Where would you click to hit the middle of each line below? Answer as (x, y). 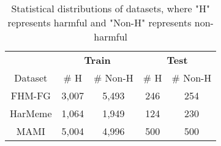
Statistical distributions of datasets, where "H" (110, 8)
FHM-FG (31, 95)
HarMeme (31, 113)
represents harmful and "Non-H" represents (99, 22)
